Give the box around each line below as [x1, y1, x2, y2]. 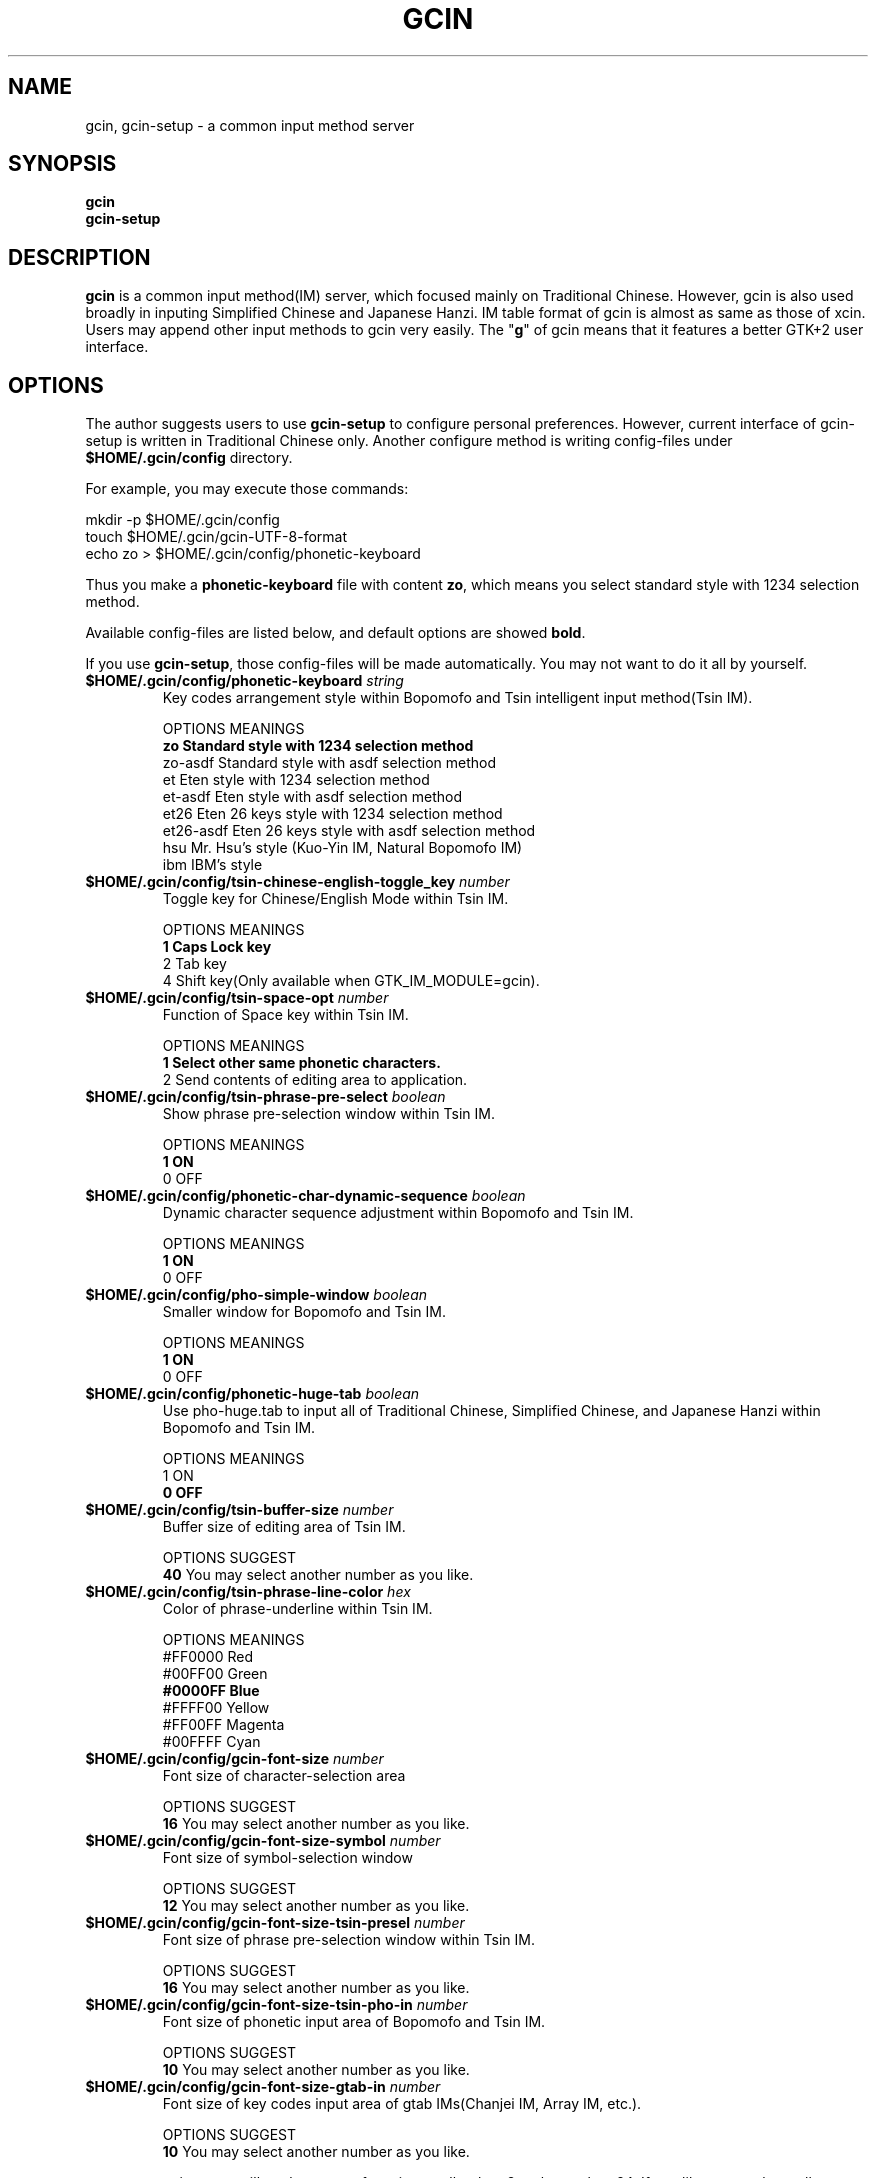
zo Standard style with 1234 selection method [162, 737, 474, 755]
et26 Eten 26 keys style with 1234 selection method [162, 805, 503, 823]
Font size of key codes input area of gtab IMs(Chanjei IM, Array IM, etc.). [162, 2095, 642, 2113]
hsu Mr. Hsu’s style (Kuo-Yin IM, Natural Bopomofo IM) [162, 839, 523, 857]
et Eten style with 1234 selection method [162, 771, 430, 789]
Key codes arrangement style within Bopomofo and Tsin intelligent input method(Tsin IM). [162, 689, 753, 707]
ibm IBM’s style [162, 856, 263, 874]
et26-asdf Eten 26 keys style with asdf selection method [162, 822, 536, 840]
